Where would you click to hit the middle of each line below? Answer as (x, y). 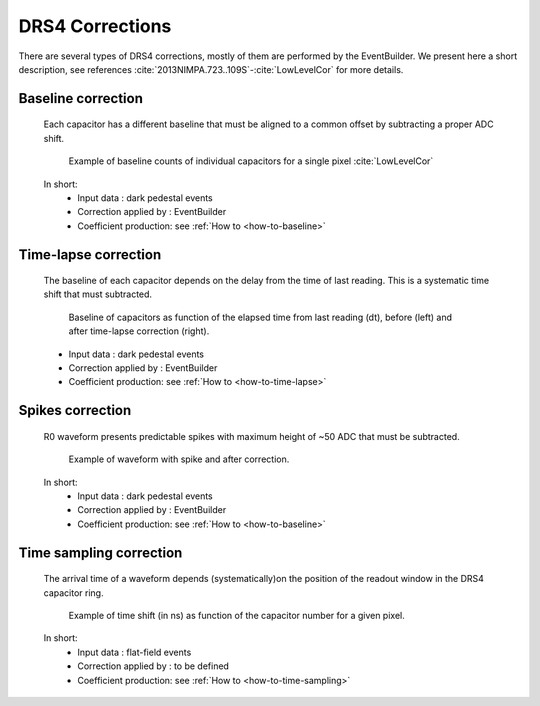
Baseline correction (81, 98)
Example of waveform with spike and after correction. (179, 459)
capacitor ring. (73, 592)
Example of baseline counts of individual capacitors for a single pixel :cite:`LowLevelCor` (251, 161)
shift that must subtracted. (98, 294)
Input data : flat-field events (134, 652)
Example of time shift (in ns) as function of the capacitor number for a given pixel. (236, 615)
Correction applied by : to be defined (153, 666)
